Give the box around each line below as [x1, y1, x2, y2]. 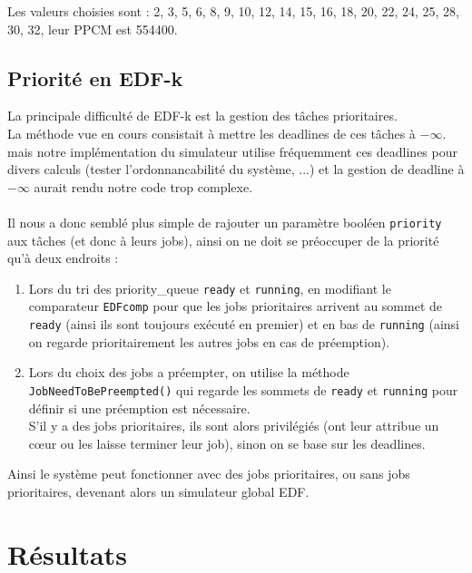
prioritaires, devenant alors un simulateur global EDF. [7, 481, 310, 500]
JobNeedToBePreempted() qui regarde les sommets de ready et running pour [28, 380, 458, 399]
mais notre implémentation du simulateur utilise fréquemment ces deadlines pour [7, 141, 457, 160]
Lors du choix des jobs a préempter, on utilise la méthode [28, 363, 349, 382]
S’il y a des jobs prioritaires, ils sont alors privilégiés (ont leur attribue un [28, 416, 439, 435]
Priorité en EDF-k [7, 63, 183, 92]
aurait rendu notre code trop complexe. [34, 177, 253, 196]
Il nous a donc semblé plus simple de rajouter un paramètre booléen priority [7, 212, 442, 231]
